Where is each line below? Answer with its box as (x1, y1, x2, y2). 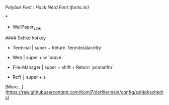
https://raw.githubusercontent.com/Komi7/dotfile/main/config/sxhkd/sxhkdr (7, 89, 164, 95)
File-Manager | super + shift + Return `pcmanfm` (12, 64, 114, 70)
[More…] (5, 83, 24, 90)
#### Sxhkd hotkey (5, 35, 46, 41)
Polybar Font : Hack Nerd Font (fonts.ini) (5, 5, 90, 10)
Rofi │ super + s (12, 74, 46, 80)
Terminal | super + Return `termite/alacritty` (12, 44, 103, 50)
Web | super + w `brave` (12, 54, 63, 60)
